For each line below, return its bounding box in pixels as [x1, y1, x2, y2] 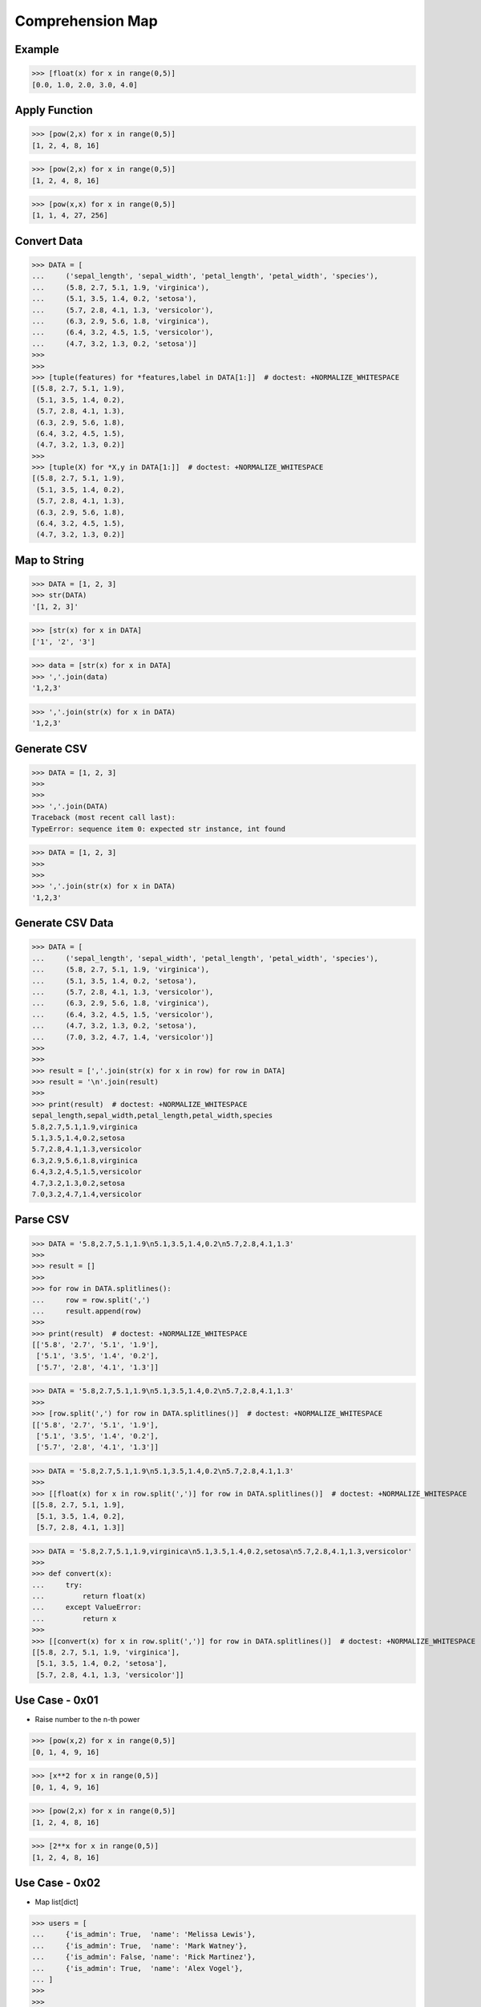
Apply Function [14, 103, 94, 116]
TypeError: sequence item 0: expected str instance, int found [31, 824, 286, 833]
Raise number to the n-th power [34, 1715, 140, 1724]
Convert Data [14, 234, 83, 248]
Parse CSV [14, 1213, 70, 1227]
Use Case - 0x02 [14, 1876, 101, 1890]
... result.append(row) [31, 1306, 142, 1316]
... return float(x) [31, 1592, 147, 1601]
